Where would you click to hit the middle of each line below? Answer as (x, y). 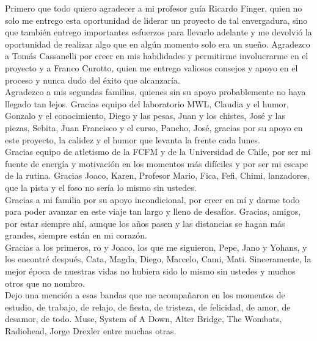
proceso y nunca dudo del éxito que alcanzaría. (93, 80)
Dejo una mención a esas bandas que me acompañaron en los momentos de (145, 295)
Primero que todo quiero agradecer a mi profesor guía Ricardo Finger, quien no (154, 8)
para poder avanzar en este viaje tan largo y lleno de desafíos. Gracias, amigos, (153, 211)
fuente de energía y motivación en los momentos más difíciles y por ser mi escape (157, 163)
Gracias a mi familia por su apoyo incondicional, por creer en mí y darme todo (152, 199)
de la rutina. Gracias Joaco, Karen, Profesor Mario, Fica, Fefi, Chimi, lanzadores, (157, 175)
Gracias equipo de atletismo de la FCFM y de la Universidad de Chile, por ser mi (158, 152)
